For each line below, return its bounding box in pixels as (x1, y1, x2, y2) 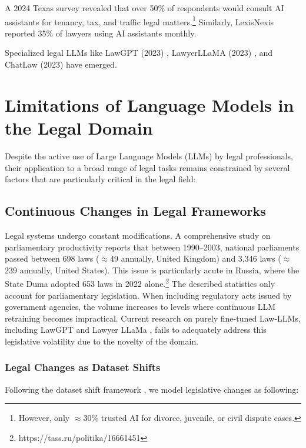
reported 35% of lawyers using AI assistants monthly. (5, 26, 197, 39)
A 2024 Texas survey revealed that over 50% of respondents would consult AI (5, 2, 284, 14)
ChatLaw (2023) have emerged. (5, 58, 117, 71)
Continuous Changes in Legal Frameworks (5, 202, 266, 220)
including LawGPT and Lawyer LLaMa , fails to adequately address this (5, 323, 267, 336)
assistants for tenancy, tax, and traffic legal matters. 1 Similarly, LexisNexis (5, 14, 274, 28)
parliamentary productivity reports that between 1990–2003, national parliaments (5, 240, 300, 253)
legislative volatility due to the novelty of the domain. (5, 335, 199, 347)
